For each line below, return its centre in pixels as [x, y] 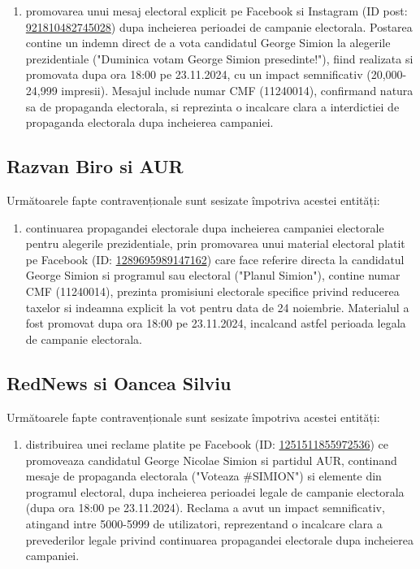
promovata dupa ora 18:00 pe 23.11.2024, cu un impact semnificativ [194, 74]
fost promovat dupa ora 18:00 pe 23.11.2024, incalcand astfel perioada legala [216, 323]
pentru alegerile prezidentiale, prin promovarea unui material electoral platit [215, 243]
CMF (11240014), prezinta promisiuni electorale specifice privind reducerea [212, 291]
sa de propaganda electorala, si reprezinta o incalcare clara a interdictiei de [212, 106]
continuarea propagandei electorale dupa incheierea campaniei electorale [205, 227]
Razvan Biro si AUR [95, 166]
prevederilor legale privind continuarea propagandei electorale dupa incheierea [219, 539]
